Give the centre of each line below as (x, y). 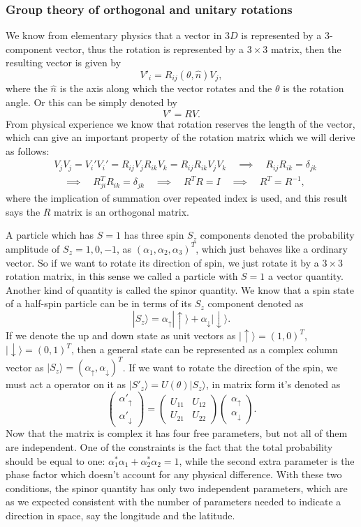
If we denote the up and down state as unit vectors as (121, 335)
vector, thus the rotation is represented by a (150, 49)
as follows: (28, 150)
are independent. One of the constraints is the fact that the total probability (169, 447)
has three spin (154, 235)
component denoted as (256, 303)
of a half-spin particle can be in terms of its (99, 303)
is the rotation (314, 88)
